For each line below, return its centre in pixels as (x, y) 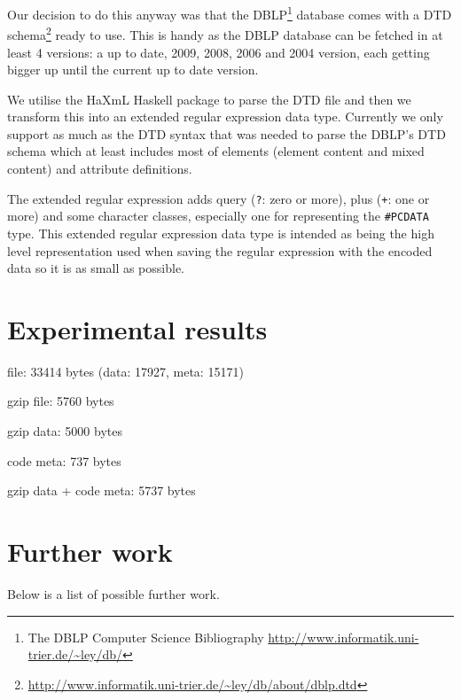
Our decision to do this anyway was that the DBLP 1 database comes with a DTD (230, 13)
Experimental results (137, 328)
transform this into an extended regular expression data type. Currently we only (225, 117)
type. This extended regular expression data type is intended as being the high (221, 233)
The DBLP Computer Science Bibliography (146, 637)
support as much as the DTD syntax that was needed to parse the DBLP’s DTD (227, 133)
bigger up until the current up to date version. (133, 70)
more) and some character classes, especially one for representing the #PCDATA (218, 216)
